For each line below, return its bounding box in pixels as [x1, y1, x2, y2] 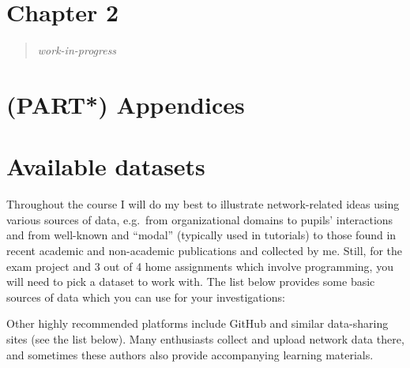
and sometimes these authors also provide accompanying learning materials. [6, 346, 374, 362]
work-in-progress [37, 42, 117, 58]
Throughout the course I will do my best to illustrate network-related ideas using [6, 196, 400, 212]
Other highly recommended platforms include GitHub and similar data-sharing [6, 315, 389, 332]
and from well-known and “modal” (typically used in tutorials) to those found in [6, 227, 397, 243]
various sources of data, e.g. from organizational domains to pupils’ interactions [6, 211, 393, 227]
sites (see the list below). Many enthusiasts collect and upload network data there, [6, 330, 404, 347]
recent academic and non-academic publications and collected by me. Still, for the [6, 242, 403, 258]
